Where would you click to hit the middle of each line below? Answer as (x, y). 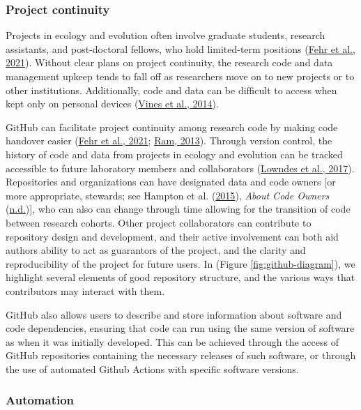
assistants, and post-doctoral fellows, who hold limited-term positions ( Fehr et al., (180, 48)
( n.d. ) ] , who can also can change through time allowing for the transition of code (178, 209)
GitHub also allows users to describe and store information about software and (174, 314)
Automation (40, 400)
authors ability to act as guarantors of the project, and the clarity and (156, 250)
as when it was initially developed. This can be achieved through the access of (172, 341)
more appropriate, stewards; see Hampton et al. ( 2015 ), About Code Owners (168, 195)
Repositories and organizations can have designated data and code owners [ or (171, 182)
